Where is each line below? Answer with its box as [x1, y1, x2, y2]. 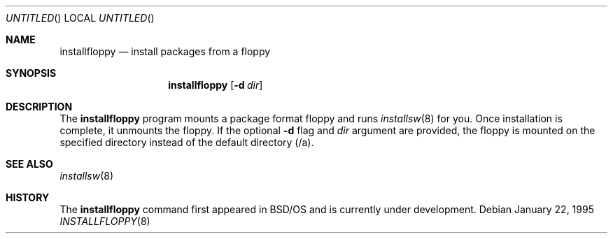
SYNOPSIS [6, 67, 57, 79]
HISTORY [6, 191, 50, 203]
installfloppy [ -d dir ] [168, 79, 263, 91]
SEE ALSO [6, 158, 53, 170]
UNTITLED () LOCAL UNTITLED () [6, 12, 155, 24]
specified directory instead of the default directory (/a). [59, 136, 314, 148]
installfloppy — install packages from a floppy [59, 45, 271, 57]
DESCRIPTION [6, 101, 73, 113]
